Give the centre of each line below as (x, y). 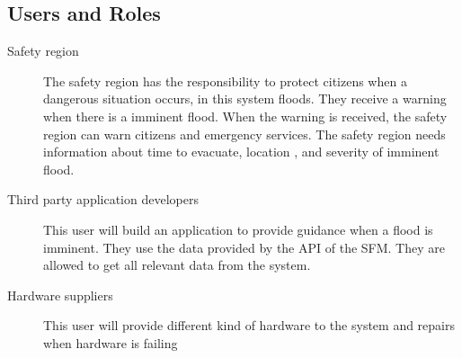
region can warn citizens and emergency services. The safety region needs (244, 134)
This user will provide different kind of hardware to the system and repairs (249, 325)
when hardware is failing (111, 342)
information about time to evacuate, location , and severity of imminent (241, 152)
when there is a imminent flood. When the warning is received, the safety (245, 116)
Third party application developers (103, 199)
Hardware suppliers (60, 295)
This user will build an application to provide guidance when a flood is (238, 229)
